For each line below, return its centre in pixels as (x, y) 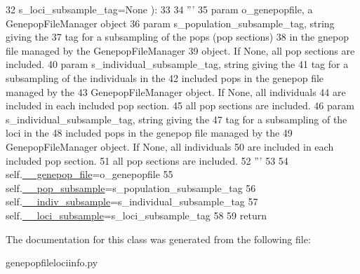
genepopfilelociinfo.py (52, 262)
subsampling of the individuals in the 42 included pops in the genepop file (165, 77)
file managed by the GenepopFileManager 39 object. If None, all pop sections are (180, 50)
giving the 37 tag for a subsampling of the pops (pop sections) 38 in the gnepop (177, 37)
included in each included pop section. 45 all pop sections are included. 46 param (180, 105)
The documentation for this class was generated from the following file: (158, 239)
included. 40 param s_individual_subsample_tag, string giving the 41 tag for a (177, 64)
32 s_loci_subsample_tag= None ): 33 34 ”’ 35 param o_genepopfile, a (159, 9)
